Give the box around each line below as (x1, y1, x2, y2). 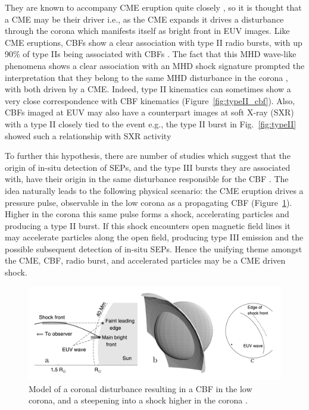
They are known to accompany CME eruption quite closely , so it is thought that (5, 1, 302, 13)
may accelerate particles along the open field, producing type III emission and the (5, 231, 304, 243)
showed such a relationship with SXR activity (5, 129, 171, 142)
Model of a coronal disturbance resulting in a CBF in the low (29, 382, 252, 395)
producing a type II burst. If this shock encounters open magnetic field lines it (5, 219, 291, 231)
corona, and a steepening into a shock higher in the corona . (29, 394, 248, 406)
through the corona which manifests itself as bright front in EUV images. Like (5, 24, 290, 37)
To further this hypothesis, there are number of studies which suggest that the (5, 149, 291, 162)
